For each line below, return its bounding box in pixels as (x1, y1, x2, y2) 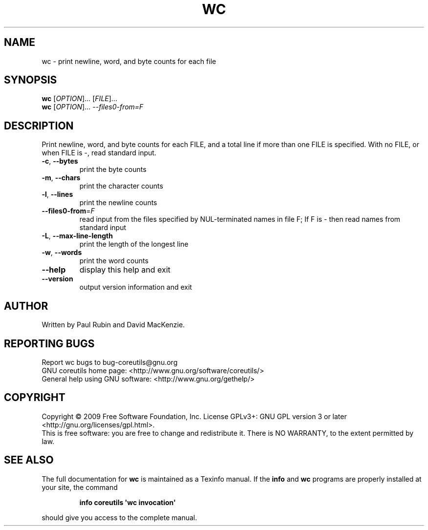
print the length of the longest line (79, 240, 189, 249)
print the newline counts (79, 198, 157, 207)
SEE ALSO (4, 454, 54, 466)
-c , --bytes (42, 157, 78, 166)
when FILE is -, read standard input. (42, 148, 156, 157)
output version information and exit (79, 283, 192, 292)
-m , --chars (42, 173, 81, 182)
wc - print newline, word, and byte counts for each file (42, 57, 216, 65)
